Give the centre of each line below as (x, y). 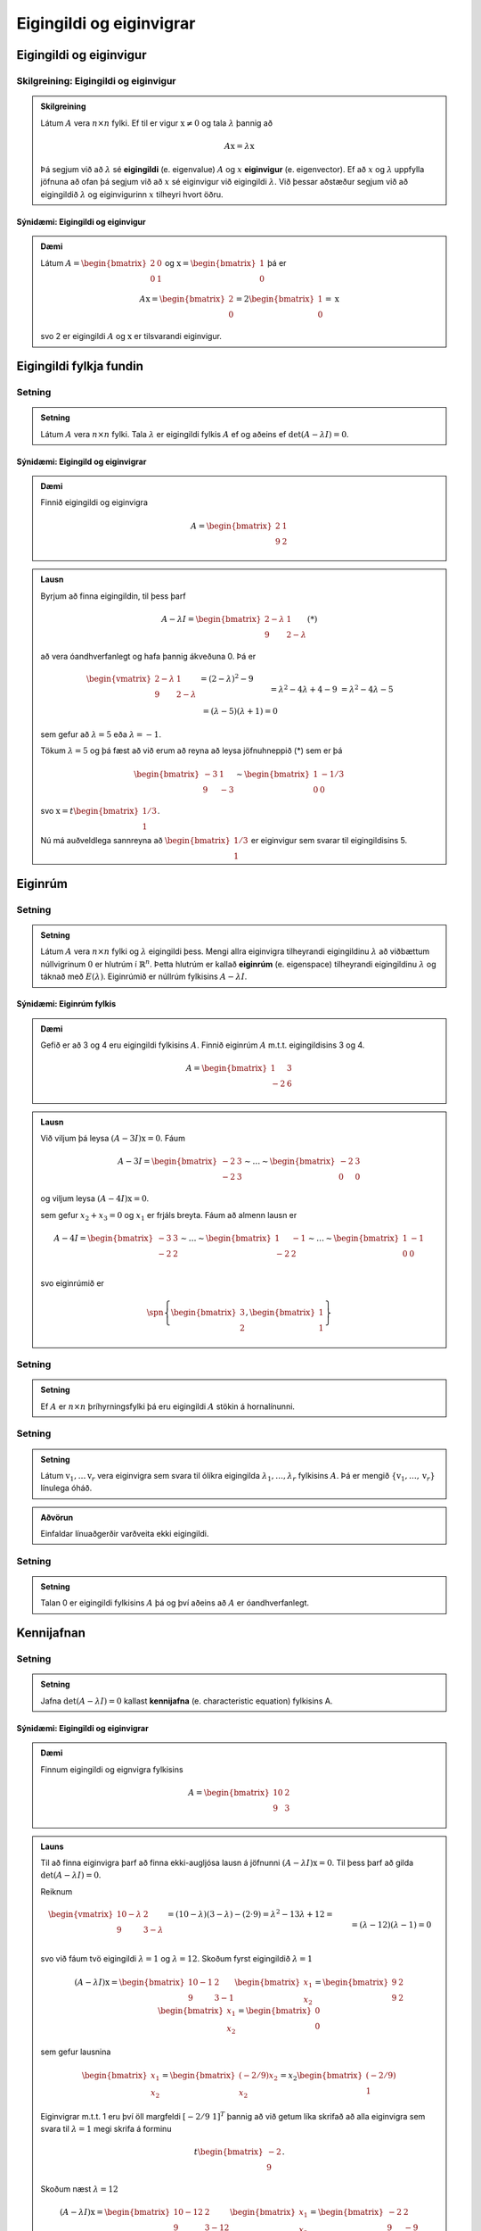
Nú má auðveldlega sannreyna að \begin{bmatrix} (135, 841)
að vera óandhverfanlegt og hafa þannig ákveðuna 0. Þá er (148, 656)
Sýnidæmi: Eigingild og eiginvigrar (82, 461)
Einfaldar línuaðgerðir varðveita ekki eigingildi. (125, 1534)
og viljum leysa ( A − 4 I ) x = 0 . (95, 1198)
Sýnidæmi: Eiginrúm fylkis (66, 1004)
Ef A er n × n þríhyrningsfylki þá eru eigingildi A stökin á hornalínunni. (168, 1406)
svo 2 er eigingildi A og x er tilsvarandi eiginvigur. (131, 336)
